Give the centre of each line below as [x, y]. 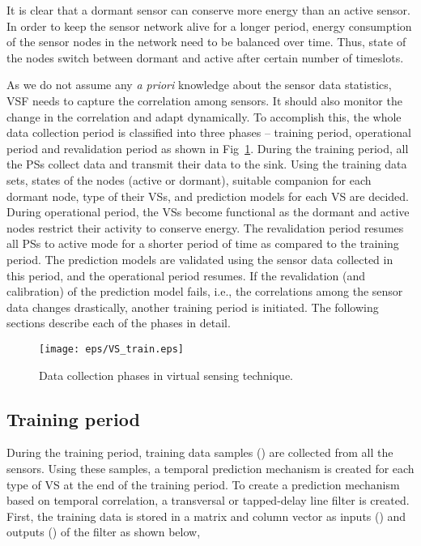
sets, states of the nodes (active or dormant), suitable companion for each [189, 179]
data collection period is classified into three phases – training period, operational [209, 132]
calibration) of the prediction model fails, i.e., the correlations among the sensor [205, 291]
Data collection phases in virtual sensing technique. [166, 375]
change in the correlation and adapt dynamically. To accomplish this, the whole [204, 116]
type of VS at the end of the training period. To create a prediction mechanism [203, 484]
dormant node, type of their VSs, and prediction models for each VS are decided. [208, 196]
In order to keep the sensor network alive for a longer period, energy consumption [209, 26]
